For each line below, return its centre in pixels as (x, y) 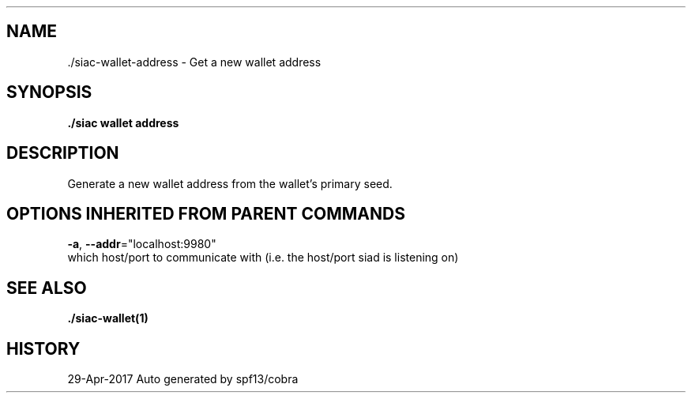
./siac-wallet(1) (108, 318)
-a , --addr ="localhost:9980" (142, 244)
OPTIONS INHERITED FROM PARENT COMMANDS (206, 213)
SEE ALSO (47, 288)
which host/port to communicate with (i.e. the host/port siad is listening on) (263, 258)
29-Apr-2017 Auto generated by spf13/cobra (183, 379)
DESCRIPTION (63, 153)
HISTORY (43, 348)
